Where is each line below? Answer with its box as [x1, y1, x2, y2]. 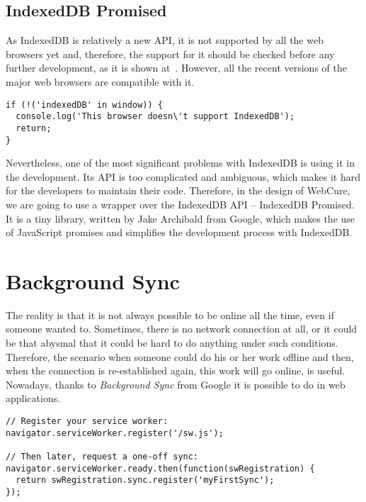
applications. [6, 391, 61, 406]
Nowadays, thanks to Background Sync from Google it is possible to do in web [6, 376, 345, 391]
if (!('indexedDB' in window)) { [6, 99, 163, 110]
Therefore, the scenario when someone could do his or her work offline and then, [6, 349, 354, 364]
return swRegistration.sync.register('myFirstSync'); [16, 475, 275, 486]
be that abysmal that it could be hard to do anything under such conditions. [6, 335, 338, 350]
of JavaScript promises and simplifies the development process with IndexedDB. [6, 225, 353, 240]
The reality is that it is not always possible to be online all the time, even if [6, 307, 334, 322]
